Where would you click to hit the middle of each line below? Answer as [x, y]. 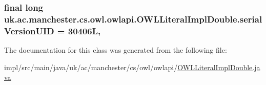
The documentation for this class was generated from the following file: [116, 50]
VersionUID [29, 30]
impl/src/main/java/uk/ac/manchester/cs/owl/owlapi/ [91, 67]
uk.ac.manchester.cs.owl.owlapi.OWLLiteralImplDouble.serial [133, 19]
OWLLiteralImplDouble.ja [219, 67]
